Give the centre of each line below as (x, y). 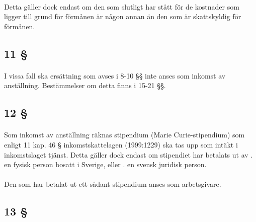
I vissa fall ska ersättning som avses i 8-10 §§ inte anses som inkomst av (115, 75)
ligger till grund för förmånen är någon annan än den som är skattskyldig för (123, 16)
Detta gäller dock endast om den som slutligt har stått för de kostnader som (122, 6)
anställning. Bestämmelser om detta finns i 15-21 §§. (85, 85)
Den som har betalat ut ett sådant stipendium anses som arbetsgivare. (113, 184)
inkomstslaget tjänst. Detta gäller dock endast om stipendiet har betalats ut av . (129, 154)
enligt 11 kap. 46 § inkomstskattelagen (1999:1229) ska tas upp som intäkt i (121, 144)
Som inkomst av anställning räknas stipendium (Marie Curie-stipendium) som (124, 135)
